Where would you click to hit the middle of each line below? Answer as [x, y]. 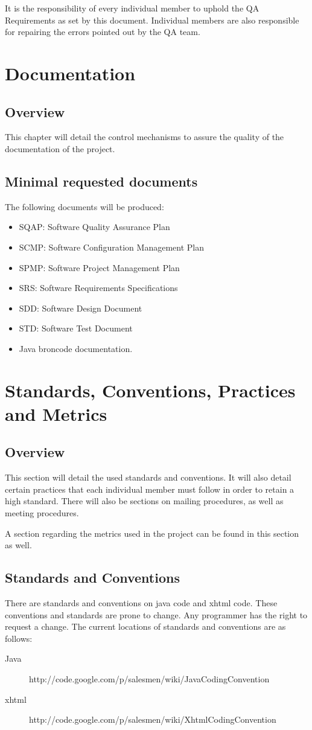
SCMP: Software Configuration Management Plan [111, 247]
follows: [19, 638]
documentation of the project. [60, 148]
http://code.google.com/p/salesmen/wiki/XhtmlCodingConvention [153, 719]
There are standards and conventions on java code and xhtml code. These [141, 603]
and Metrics [56, 413]
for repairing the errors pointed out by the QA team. [103, 32]
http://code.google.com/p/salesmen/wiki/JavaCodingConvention [149, 679]
